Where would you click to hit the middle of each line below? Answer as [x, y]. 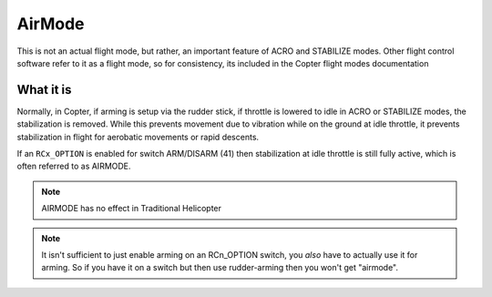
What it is [44, 90]
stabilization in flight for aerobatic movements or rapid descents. [138, 137]
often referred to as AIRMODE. [74, 166]
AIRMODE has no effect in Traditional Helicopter [132, 209]
